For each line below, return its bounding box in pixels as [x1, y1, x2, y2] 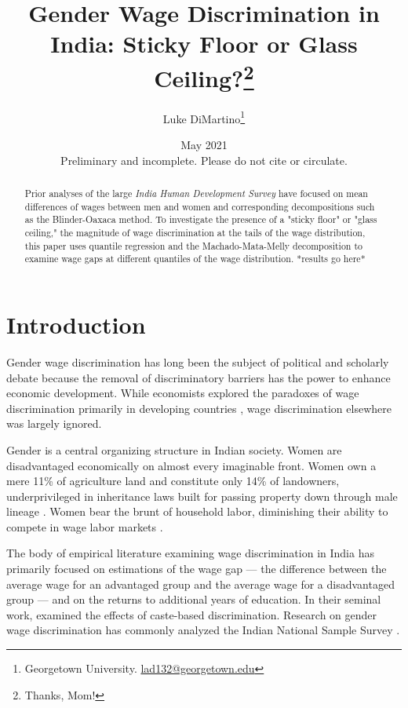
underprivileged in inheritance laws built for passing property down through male [6, 487, 398, 504]
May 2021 [180, 137, 228, 153]
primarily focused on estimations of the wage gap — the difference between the [6, 560, 387, 577]
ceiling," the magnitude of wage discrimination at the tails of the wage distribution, [24, 226, 366, 239]
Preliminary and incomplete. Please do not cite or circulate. [60, 151, 348, 168]
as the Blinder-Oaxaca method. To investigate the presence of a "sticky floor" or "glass [24, 213, 377, 226]
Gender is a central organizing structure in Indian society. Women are [6, 441, 342, 458]
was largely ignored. [6, 415, 102, 432]
